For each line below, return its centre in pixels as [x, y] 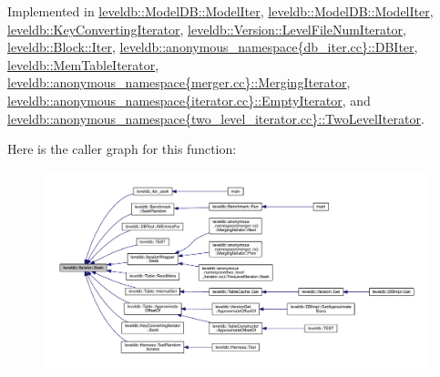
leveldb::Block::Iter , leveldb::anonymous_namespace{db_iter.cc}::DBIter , [213, 47]
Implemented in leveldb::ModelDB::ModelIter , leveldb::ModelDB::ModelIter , [220, 11]
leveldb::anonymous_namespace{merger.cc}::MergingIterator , [179, 82]
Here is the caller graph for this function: [122, 149]
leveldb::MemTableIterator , [83, 64]
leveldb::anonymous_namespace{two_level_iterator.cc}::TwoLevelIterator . [216, 118]
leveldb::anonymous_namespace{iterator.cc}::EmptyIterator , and [189, 100]
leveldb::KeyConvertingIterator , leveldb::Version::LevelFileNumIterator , [207, 29]
